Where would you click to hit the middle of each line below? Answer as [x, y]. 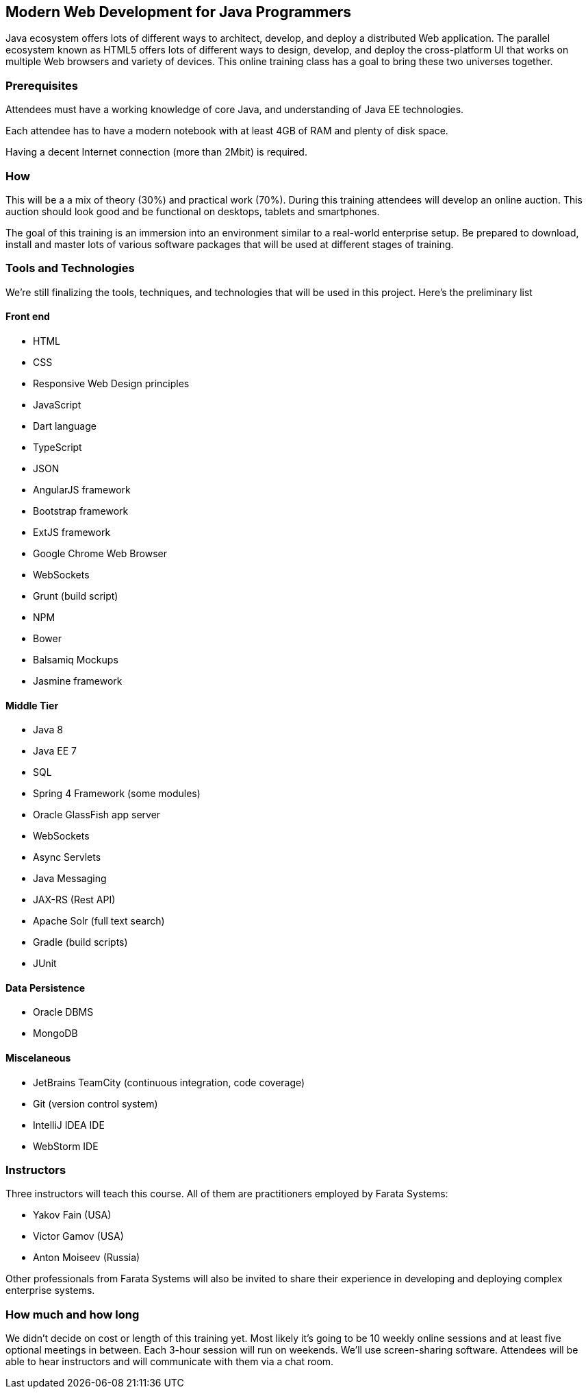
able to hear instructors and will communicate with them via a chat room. [170, 1362]
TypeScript [57, 447]
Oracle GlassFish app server [97, 815]
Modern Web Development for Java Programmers [179, 12]
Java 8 [48, 730]
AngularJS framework [82, 489]
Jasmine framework [78, 681]
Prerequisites [42, 85]
